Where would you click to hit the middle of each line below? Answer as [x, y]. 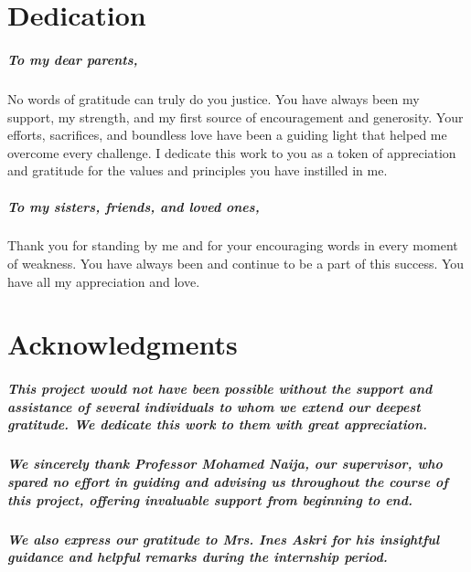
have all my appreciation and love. [104, 281]
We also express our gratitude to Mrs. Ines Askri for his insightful [224, 539]
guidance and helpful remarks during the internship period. [198, 557]
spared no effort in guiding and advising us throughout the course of [228, 481]
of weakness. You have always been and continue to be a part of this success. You [236, 264]
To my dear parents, [73, 59]
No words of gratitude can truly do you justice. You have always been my [214, 98]
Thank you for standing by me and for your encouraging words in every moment [233, 245]
